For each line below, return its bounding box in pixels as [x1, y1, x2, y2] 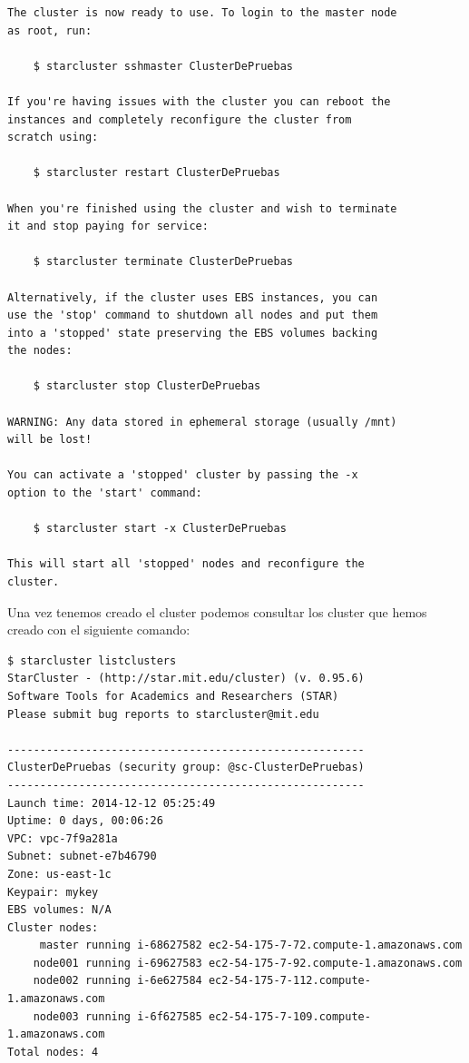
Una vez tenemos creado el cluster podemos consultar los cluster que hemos [7, 602, 427, 621]
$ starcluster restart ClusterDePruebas [33, 166, 280, 180]
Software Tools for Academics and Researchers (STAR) [7, 689, 339, 703]
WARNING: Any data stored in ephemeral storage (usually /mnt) [7, 415, 397, 428]
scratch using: [7, 131, 99, 144]
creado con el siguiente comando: [7, 620, 191, 639]
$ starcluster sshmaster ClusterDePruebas [33, 59, 293, 73]
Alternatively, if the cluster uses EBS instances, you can [7, 290, 378, 304]
